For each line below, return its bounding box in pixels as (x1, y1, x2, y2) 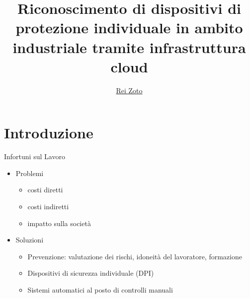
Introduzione (4, 122, 93, 143)
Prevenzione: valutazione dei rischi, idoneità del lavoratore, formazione (27, 251, 242, 261)
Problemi (15, 168, 44, 178)
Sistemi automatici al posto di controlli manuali (27, 284, 173, 295)
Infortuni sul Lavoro (4, 151, 65, 162)
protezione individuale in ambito (15, 17, 243, 38)
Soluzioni (15, 235, 44, 245)
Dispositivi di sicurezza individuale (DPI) (27, 268, 154, 278)
